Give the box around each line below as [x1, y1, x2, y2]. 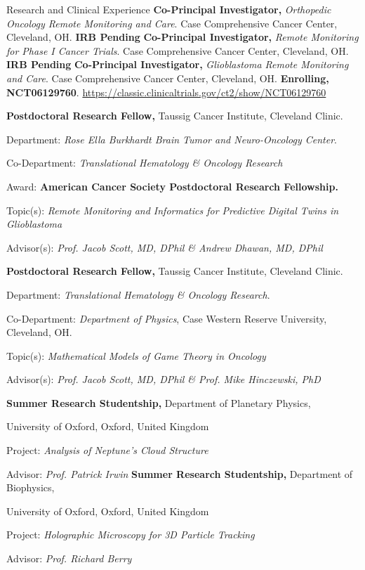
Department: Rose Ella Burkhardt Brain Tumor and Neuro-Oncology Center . [6, 131, 337, 146]
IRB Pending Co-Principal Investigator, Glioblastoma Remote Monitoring [6, 57, 349, 72]
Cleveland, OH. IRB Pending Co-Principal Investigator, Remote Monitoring [6, 30, 359, 44]
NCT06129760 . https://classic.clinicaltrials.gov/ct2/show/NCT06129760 [6, 84, 326, 99]
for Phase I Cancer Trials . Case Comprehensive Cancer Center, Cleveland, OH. [6, 43, 349, 58]
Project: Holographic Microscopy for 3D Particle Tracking [6, 527, 255, 542]
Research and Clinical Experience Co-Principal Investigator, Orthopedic [6, 2, 331, 16]
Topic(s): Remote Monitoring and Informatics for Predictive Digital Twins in [6, 202, 339, 217]
